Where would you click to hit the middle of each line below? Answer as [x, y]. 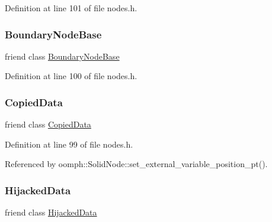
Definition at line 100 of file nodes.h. [71, 76]
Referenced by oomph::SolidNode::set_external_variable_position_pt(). [136, 164]
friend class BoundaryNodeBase [62, 56]
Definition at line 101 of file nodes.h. [71, 8]
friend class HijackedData [51, 212]
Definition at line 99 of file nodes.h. [69, 144]
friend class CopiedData [48, 124]
